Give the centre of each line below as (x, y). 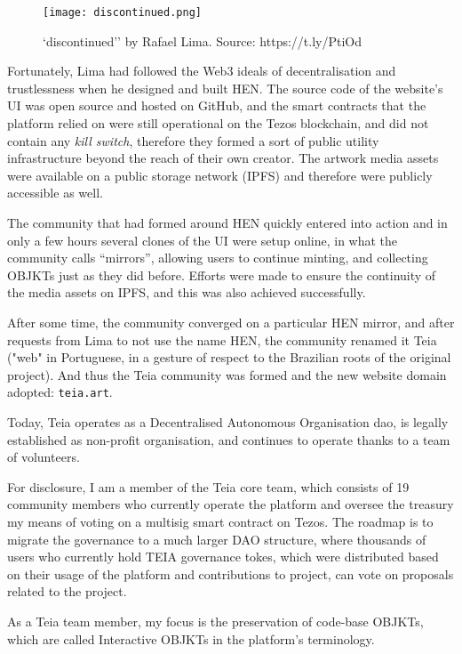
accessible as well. (55, 193)
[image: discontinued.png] (122, 12)
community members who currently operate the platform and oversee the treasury (231, 504)
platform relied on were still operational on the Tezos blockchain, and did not (218, 123)
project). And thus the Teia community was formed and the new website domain (227, 374)
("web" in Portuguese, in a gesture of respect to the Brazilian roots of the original (229, 357)
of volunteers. (44, 457)
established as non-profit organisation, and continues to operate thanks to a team (229, 439)
